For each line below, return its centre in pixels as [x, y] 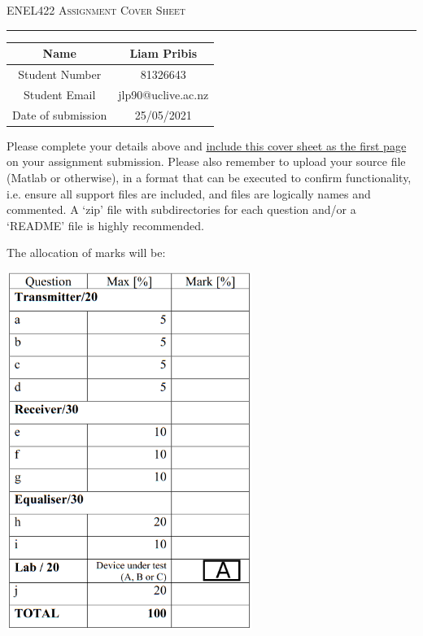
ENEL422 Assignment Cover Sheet [96, 10]
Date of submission [60, 114]
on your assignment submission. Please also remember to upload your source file [206, 161]
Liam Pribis [164, 53]
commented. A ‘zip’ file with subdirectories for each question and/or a [181, 209]
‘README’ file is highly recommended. [105, 225]
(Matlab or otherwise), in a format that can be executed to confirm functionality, [209, 177]
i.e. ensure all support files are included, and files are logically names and [189, 193]
